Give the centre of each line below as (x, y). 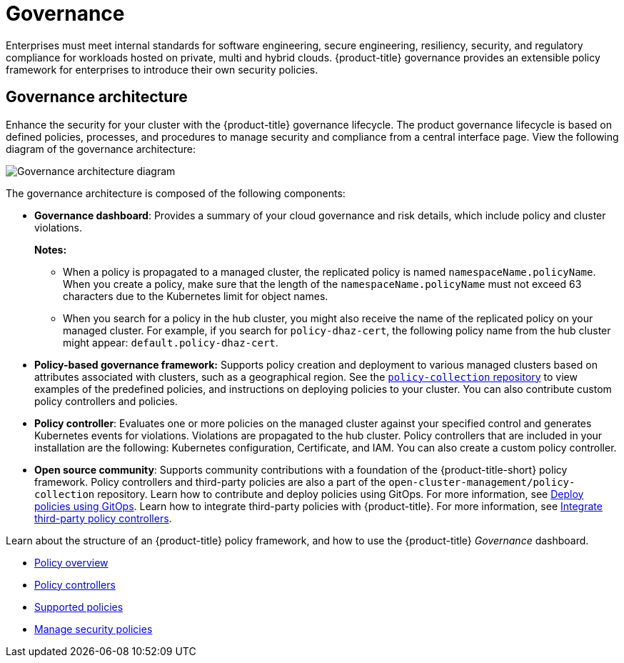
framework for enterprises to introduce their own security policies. (162, 69)
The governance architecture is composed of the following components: (176, 193)
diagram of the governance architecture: (101, 149)
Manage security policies (94, 629)
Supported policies (79, 607)
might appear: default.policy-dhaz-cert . (171, 342)
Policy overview (71, 562)
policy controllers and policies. (106, 401)
